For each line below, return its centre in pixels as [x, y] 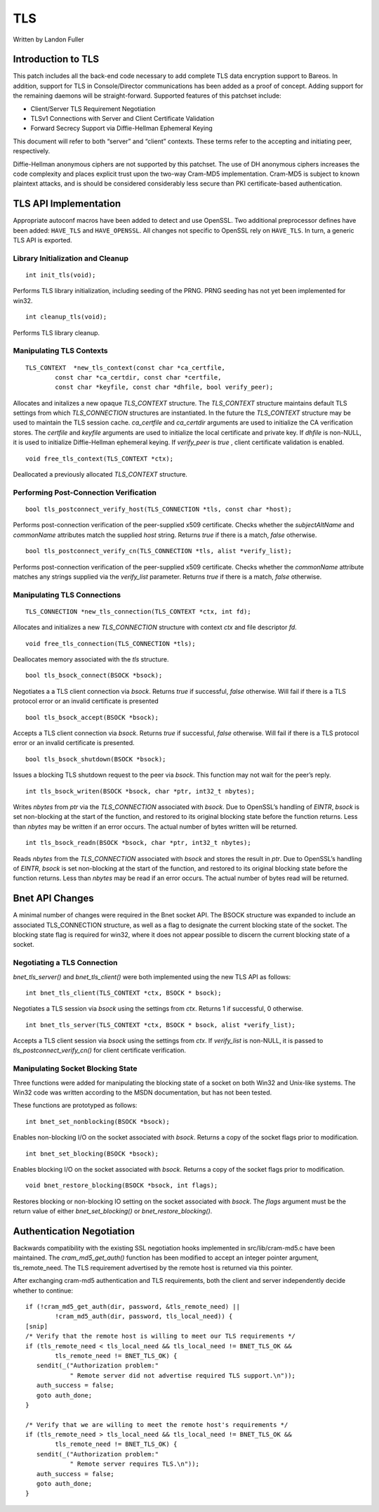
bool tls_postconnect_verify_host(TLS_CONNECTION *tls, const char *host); [159, 509]
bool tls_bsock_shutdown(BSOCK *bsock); [96, 759]
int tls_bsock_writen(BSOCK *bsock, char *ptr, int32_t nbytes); [140, 791]
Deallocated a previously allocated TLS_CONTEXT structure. [100, 474]
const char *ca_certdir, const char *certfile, [138, 377]
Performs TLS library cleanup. [56, 332]
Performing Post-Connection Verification [85, 492]
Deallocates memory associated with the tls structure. [91, 659]
